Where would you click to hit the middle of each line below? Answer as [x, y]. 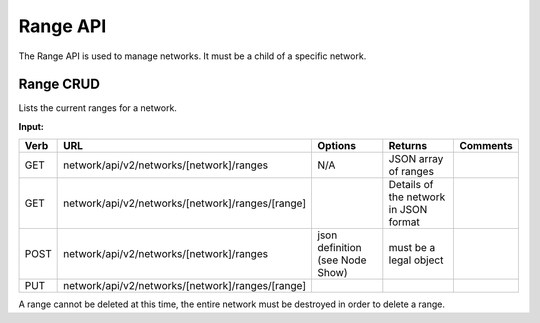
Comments [486, 146]
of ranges [411, 172]
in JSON [408, 210]
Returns [408, 146]
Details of [411, 185]
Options [337, 146]
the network [417, 197]
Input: [31, 126]
